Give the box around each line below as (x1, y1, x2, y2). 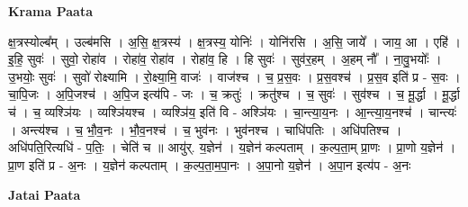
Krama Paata (8, 2, 93, 20)
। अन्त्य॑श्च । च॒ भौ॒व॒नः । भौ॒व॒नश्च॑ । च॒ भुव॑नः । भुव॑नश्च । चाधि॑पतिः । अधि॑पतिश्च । (8, 120, 402, 139)
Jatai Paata (8, 185, 81, 204)
